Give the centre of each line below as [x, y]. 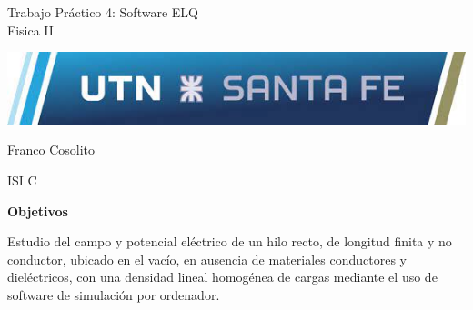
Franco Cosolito [51, 150]
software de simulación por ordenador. [114, 295]
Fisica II [30, 30]
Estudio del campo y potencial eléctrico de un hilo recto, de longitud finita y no [230, 241]
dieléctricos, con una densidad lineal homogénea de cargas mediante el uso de [222, 277]
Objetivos [38, 210]
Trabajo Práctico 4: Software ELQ [103, 12]
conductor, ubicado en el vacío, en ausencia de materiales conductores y [207, 259]
